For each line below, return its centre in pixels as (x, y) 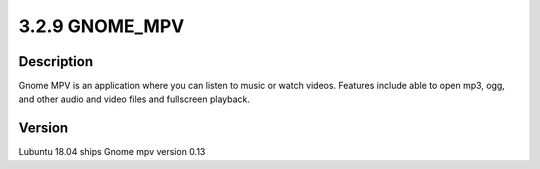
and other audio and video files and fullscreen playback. (134, 99)
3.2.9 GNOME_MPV (101, 26)
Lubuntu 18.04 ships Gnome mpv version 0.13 (112, 152)
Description (56, 61)
